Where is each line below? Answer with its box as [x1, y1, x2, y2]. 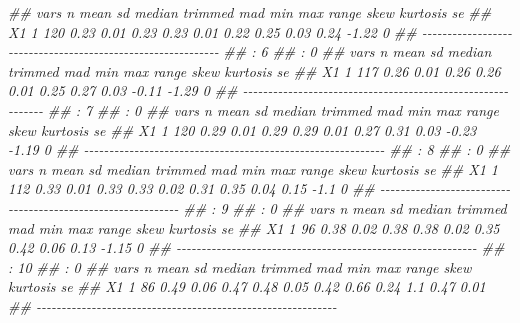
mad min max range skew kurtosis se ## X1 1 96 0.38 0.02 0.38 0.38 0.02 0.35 [8, 217, 500, 238]
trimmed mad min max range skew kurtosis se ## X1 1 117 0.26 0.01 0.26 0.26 [8, 60, 501, 81]
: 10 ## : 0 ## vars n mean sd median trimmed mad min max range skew [8, 256, 472, 277]
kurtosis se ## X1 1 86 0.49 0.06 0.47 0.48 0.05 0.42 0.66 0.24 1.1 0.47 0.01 [8, 276, 486, 297]
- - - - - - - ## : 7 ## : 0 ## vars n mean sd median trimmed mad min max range [8, 99, 499, 120]
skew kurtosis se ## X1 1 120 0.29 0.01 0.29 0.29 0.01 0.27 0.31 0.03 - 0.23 [8, 119, 477, 140]
